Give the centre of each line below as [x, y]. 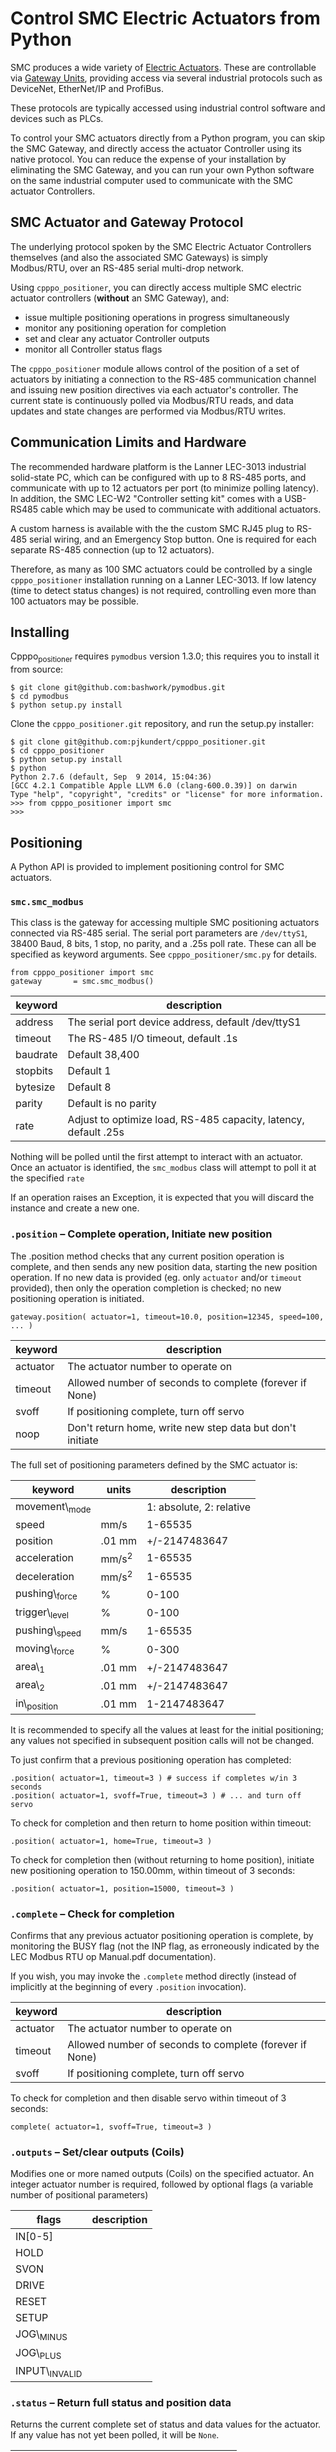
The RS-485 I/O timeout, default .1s [152, 1039]
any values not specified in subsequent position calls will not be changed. [162, 1740]
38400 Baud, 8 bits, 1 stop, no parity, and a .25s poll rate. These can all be [163, 944]
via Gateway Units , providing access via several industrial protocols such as [166, 78]
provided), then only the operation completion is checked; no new [146, 1288]
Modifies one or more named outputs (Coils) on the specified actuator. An [162, 2174]
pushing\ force [46, 1594]
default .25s [96, 1132]
